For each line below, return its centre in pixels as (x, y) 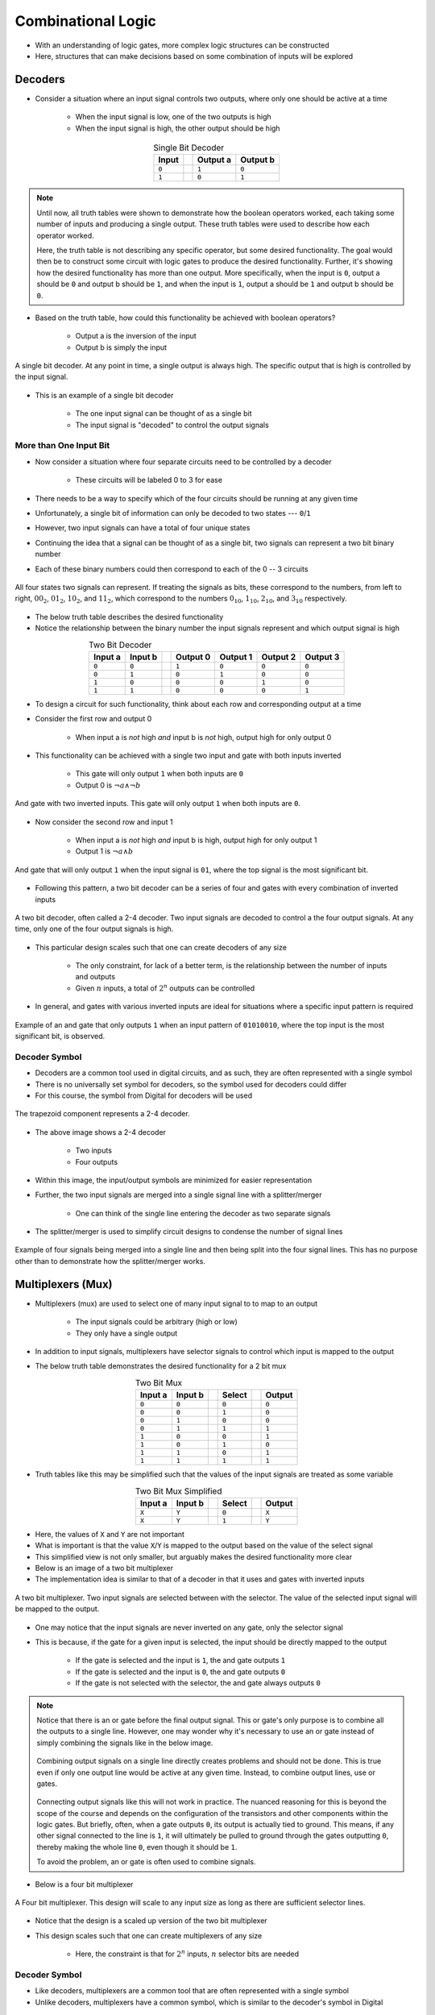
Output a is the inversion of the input (136, 336)
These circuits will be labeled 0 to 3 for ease (149, 480)
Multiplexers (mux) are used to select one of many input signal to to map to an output (176, 1303)
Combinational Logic (86, 21)
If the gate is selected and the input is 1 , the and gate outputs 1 (180, 1660)
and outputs (95, 977)
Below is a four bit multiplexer (84, 1884)
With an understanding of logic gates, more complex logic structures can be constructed (182, 45)
